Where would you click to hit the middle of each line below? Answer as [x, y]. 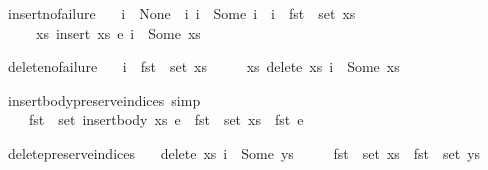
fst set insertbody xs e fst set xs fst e [166, 119]
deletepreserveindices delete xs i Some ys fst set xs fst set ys [244, 152]
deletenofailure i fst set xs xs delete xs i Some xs [203, 66]
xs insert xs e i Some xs [118, 32]
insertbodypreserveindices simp [104, 99]
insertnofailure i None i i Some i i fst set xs [181, 13]
